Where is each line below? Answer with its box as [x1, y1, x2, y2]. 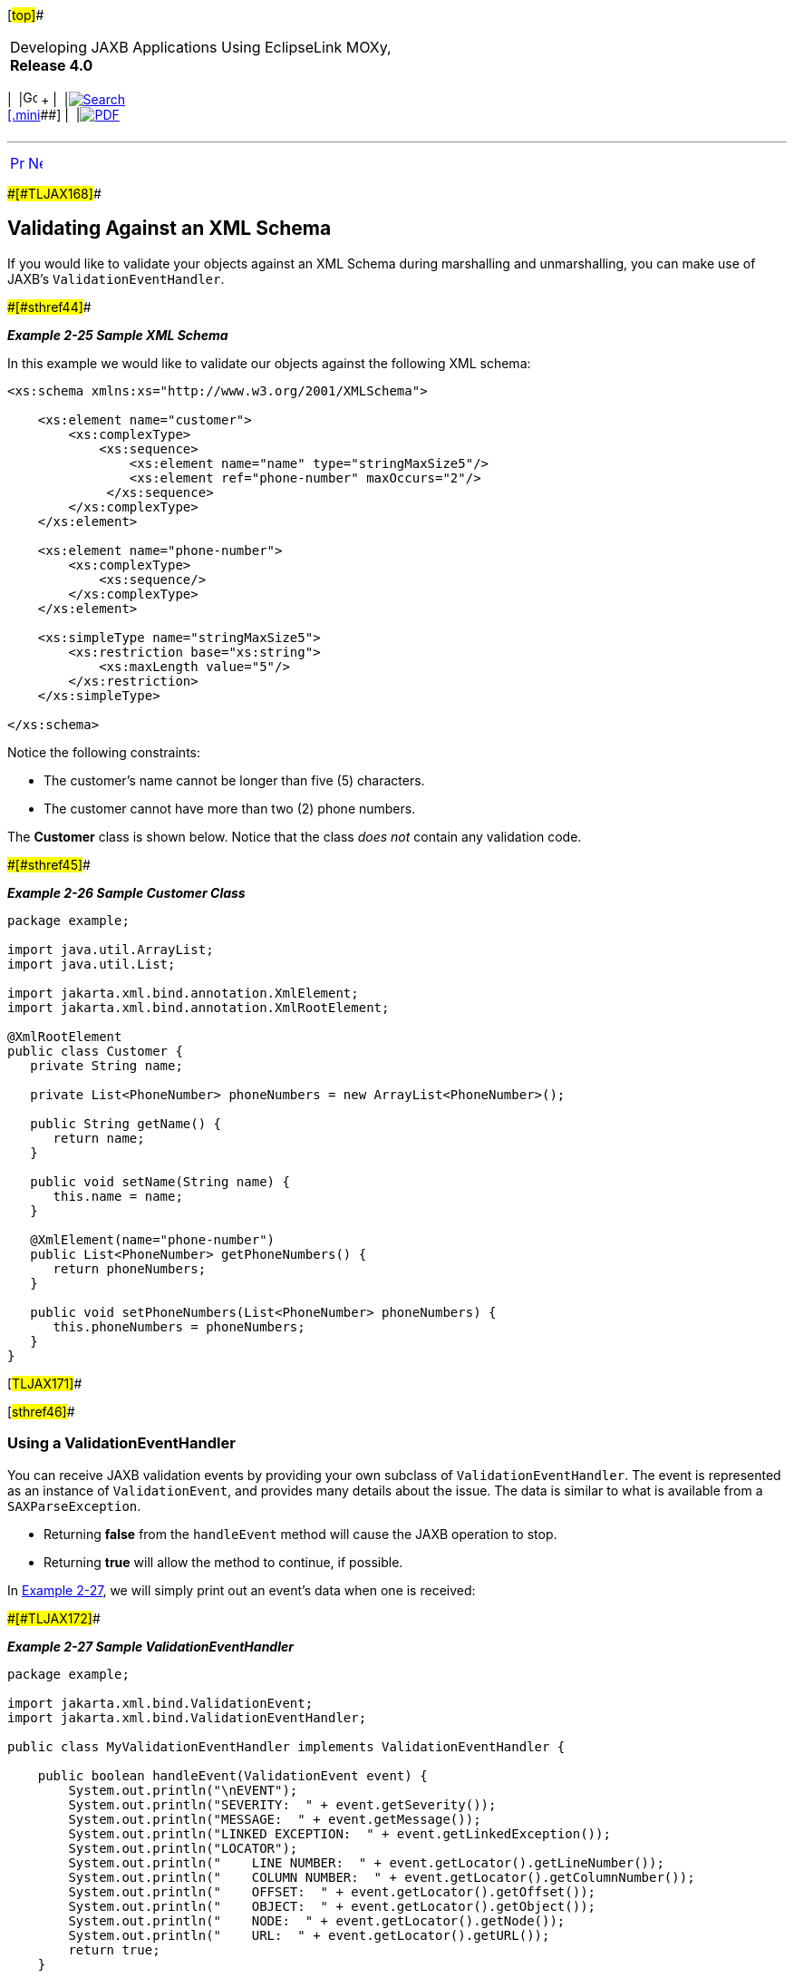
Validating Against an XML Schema [7, 217, 332, 240]
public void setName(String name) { [30, 1174, 290, 1189]
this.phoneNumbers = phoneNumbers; [53, 1319, 305, 1334]
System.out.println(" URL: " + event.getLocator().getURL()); [68, 1927, 550, 1943]
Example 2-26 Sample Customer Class [7, 884, 246, 901]
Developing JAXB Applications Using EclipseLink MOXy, [10, 38, 392, 56]
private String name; [30, 1057, 183, 1073]
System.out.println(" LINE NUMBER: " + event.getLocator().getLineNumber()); [68, 1855, 664, 1870]
